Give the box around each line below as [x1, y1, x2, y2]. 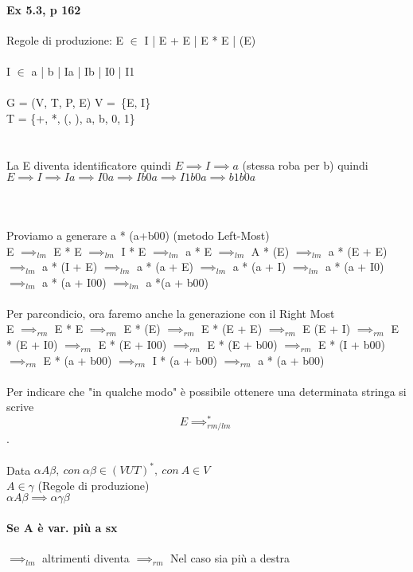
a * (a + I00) [42, 273, 107, 290]
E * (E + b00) [207, 336, 278, 353]
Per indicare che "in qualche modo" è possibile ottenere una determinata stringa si [6, 382, 407, 399]
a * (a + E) [136, 258, 193, 275]
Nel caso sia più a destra [170, 550, 290, 566]
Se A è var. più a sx [6, 519, 118, 536]
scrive [6, 398, 34, 415]
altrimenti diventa [42, 550, 130, 566]
